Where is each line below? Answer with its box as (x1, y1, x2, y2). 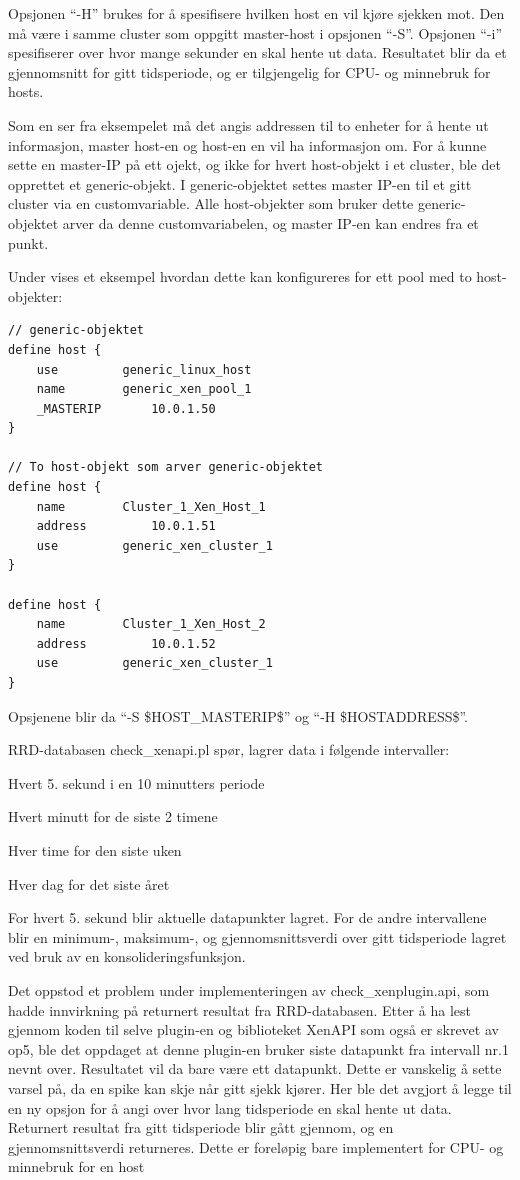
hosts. (8, 81, 44, 102)
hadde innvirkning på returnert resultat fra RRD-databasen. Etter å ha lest (8, 999, 471, 1020)
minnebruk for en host (8, 1156, 145, 1177)
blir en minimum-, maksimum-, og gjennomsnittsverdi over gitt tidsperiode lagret (8, 926, 507, 947)
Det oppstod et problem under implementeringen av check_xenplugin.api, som (8, 979, 490, 1000)
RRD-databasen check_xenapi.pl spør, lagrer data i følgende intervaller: (8, 739, 450, 760)
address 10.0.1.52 (36, 636, 216, 651)
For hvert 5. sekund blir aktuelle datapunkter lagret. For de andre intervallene (8, 907, 487, 928)
